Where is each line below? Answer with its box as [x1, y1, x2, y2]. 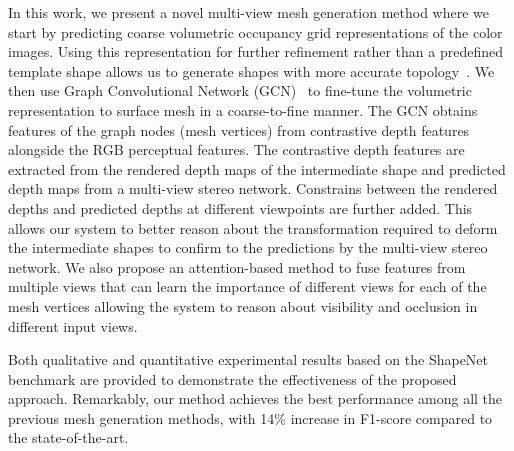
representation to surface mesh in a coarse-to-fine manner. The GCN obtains [8, 99, 478, 120]
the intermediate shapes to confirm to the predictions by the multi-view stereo [8, 237, 488, 258]
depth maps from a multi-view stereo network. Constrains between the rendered [8, 178, 498, 199]
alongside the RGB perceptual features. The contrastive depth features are [8, 139, 465, 160]
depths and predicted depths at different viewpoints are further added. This [8, 197, 473, 218]
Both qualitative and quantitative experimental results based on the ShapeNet [8, 349, 489, 370]
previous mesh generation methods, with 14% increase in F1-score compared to [8, 407, 493, 428]
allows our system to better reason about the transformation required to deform [8, 217, 498, 238]
